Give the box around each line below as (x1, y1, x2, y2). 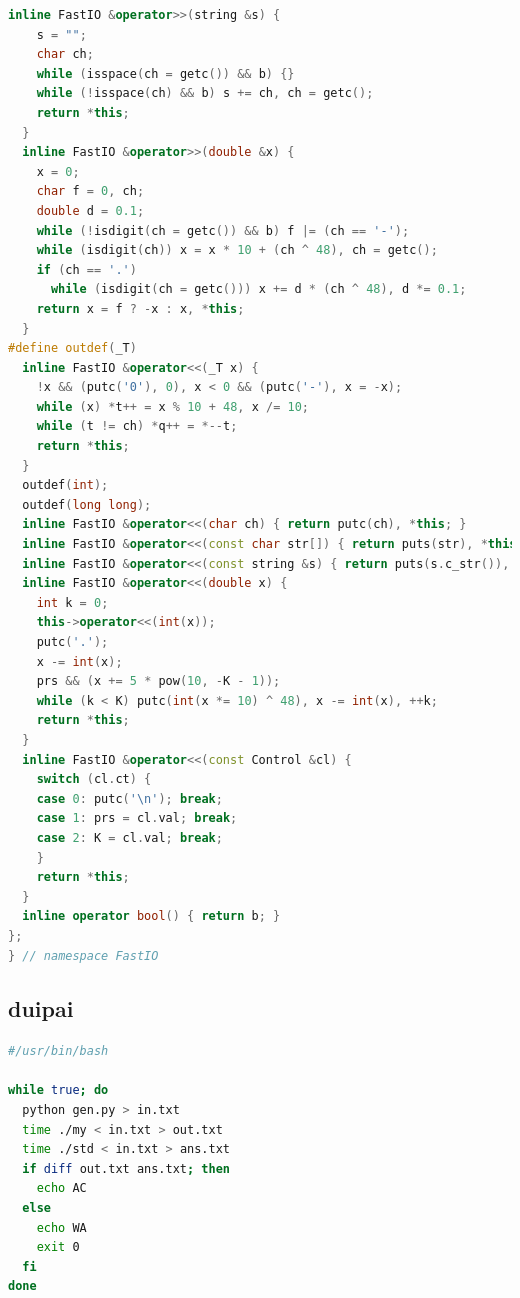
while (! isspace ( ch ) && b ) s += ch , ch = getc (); (36, 86, 374, 101)
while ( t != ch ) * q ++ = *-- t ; (36, 419, 238, 434)
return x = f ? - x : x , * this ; (36, 301, 245, 316)
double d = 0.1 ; (36, 203, 145, 218)
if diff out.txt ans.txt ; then (22, 1161, 230, 1176)
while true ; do (8, 1083, 109, 1098)
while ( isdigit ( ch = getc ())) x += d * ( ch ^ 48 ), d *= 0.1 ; (50, 282, 467, 297)
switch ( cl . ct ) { (36, 772, 152, 787)
